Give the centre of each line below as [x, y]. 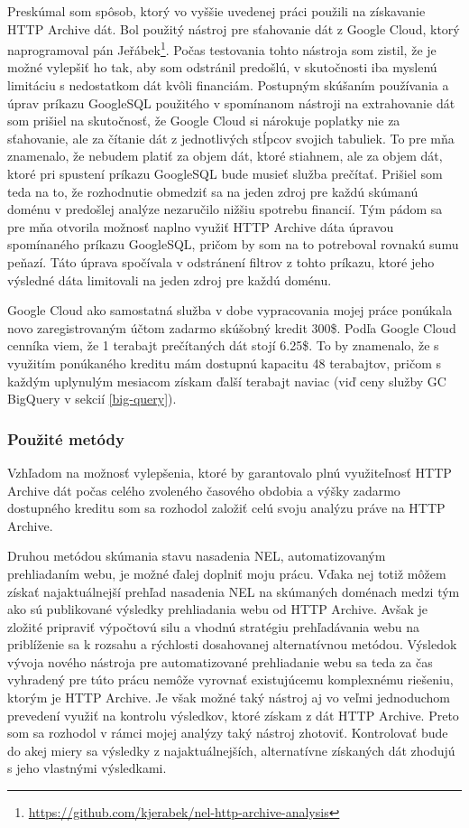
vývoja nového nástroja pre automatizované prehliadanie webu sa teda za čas [220, 661]
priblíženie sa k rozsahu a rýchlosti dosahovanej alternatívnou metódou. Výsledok [232, 644]
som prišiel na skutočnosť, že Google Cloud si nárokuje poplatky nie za [204, 121]
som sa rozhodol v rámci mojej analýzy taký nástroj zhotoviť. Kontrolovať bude [228, 733]
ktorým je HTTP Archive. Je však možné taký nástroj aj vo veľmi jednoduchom [229, 698]
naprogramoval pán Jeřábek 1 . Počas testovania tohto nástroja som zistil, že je [222, 48]
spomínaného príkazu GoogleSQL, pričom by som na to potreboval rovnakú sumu [233, 244]
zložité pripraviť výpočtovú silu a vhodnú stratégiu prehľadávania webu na [213, 626]
